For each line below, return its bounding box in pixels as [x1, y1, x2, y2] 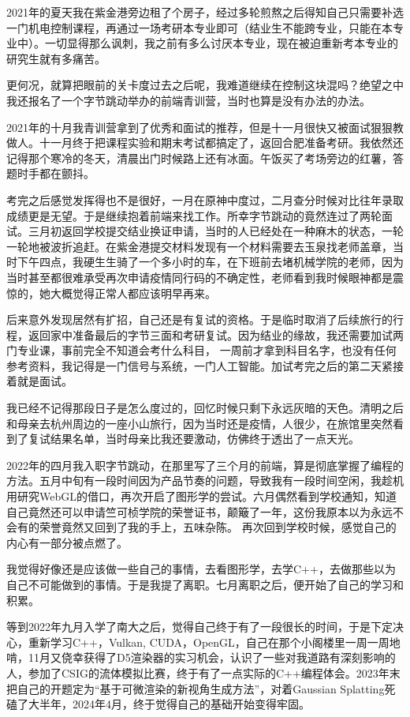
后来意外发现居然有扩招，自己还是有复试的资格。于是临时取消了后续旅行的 [6, 311, 393, 328]
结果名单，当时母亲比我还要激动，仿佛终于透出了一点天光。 [50, 430, 360, 447]
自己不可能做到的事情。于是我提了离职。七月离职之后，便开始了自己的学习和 [6, 576, 404, 592]
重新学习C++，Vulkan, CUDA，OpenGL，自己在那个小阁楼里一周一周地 [28, 633, 401, 650]
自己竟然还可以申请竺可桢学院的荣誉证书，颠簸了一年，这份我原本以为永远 [6, 503, 393, 520]
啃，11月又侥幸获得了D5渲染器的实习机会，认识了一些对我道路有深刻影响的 [6, 649, 396, 666]
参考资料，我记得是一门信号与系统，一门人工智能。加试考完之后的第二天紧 [6, 357, 393, 374]
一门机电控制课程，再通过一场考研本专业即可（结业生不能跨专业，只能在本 [6, 19, 393, 36]
